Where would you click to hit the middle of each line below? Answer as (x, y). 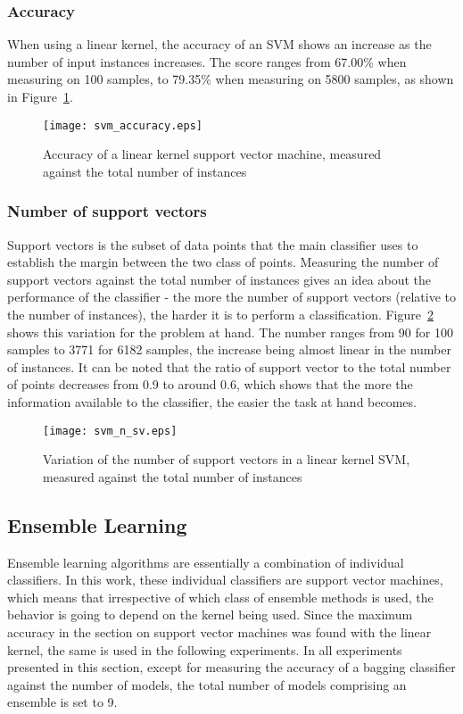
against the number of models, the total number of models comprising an (207, 684)
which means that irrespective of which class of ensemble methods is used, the (220, 597)
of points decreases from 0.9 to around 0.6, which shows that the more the (210, 384)
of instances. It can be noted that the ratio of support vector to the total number (229, 366)
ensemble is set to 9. (62, 702)
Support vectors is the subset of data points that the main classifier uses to (213, 244)
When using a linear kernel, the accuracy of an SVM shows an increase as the (219, 44)
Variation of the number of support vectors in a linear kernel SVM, (227, 459)
